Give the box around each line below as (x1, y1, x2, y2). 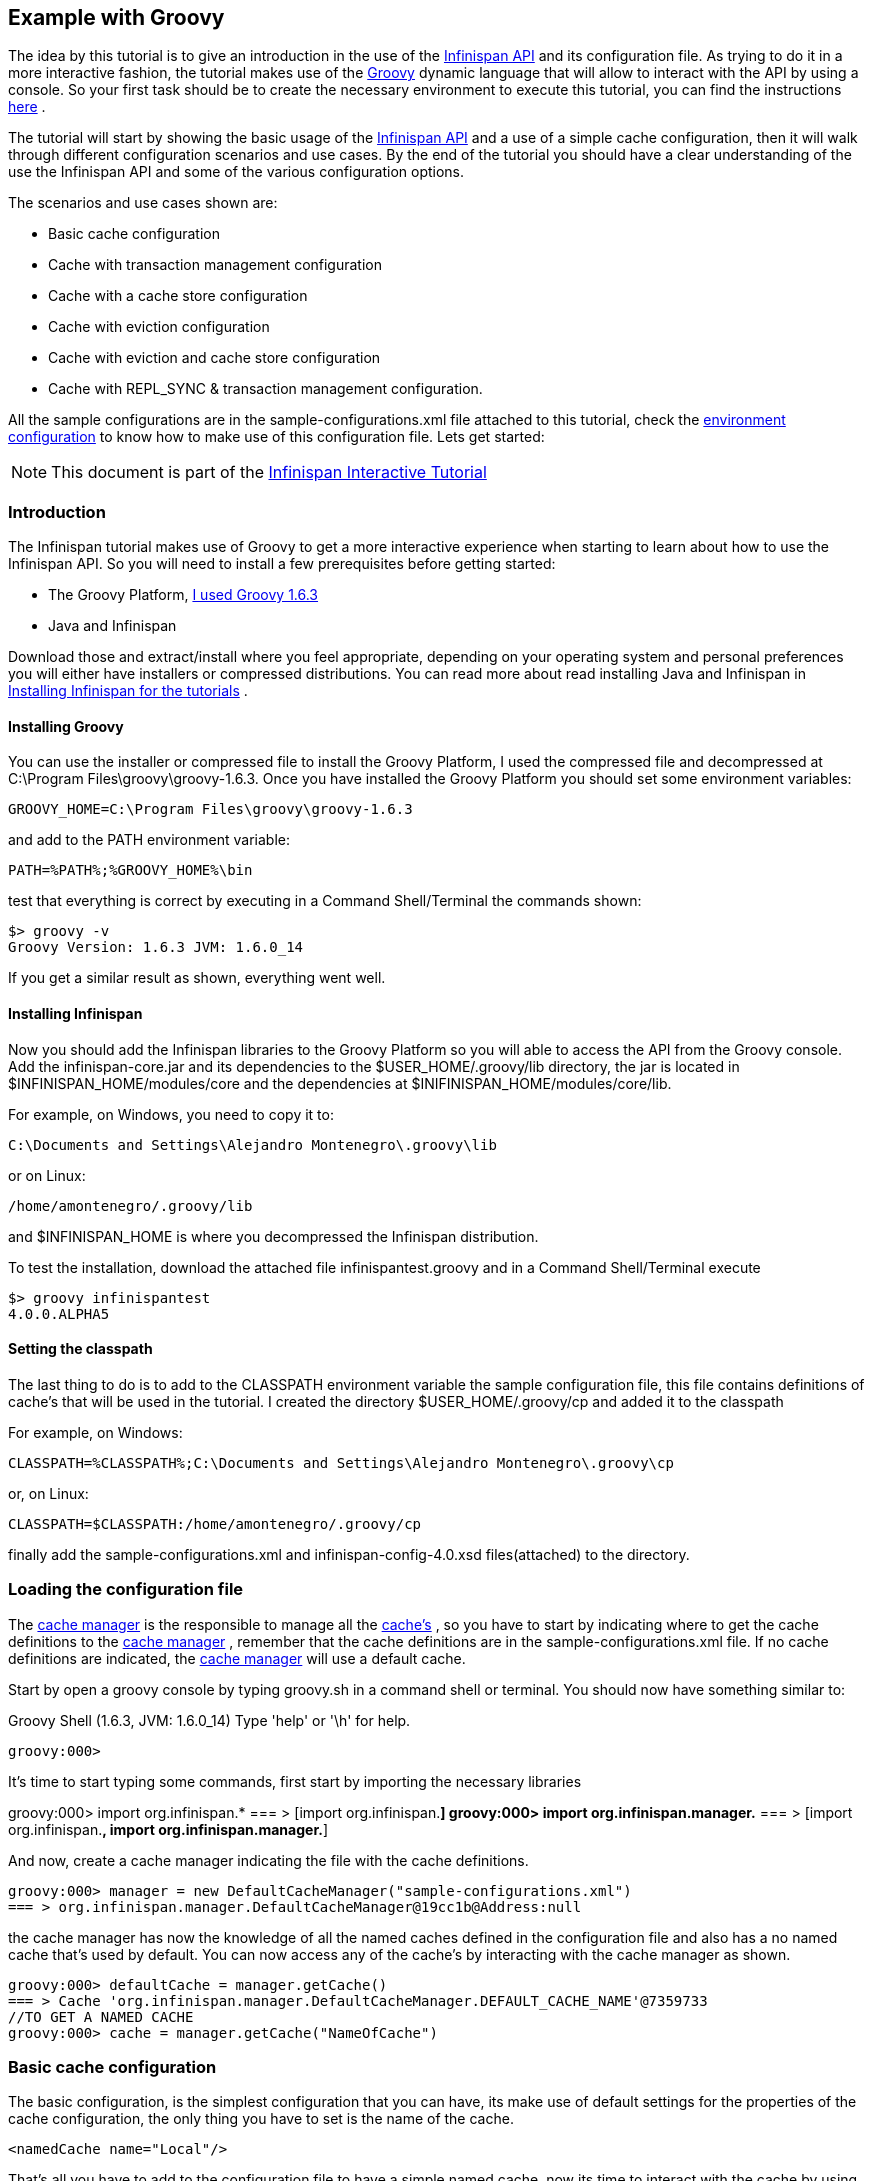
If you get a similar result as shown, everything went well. (8, 969, 386, 987)
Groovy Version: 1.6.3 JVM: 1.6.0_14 (8, 939, 304, 956)
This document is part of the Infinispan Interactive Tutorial (51, 462, 487, 483)
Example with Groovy (8, 5, 225, 30)
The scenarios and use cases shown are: (8, 194, 278, 212)
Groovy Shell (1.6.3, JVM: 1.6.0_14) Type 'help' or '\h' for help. (8, 1711, 411, 1729)
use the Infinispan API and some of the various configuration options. (8, 163, 465, 181)
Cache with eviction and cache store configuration (48, 349, 381, 367)
